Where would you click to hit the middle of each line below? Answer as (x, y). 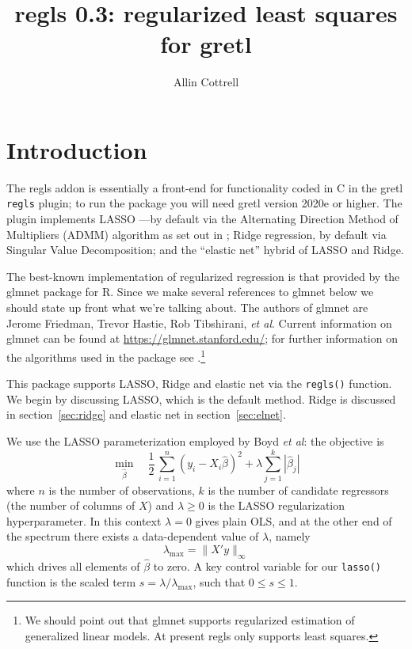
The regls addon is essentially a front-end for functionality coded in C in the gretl (205, 187)
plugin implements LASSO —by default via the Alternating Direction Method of (202, 219)
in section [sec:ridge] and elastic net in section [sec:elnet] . (146, 414)
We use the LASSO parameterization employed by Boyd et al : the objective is (195, 440)
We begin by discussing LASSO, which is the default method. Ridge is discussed (201, 399)
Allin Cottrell (206, 82)
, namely (290, 536)
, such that (219, 581)
